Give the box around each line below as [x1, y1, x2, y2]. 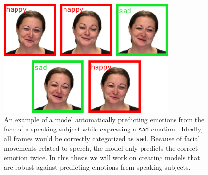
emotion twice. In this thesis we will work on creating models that [4, 152, 200, 162]
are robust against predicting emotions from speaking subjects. [4, 161, 191, 172]
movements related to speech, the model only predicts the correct [4, 143, 198, 153]
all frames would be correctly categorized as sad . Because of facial [4, 133, 200, 144]
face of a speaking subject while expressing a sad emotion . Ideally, [4, 124, 203, 134]
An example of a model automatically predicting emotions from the [4, 114, 205, 124]
